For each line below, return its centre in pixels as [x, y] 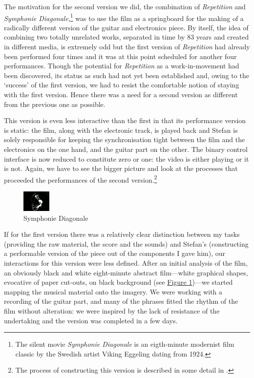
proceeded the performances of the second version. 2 [81, 179]
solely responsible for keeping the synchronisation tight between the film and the [125, 139]
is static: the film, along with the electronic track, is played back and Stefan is [121, 130]
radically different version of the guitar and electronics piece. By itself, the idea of [126, 27]
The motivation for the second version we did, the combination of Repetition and [125, 6]
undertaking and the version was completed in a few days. [91, 320]
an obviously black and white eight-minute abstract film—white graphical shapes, [126, 272]
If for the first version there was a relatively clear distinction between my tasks [122, 234]
